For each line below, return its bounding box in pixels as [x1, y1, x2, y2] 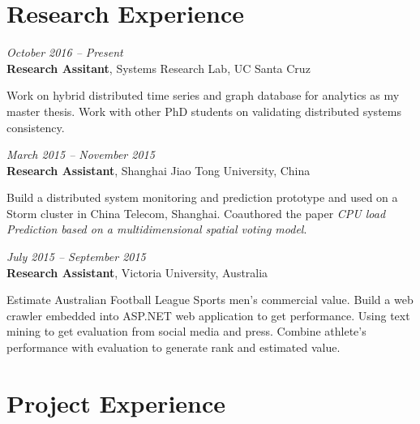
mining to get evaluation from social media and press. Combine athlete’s [6, 323, 366, 340]
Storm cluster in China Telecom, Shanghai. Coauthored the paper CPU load [6, 204, 386, 221]
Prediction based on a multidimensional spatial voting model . [6, 221, 307, 238]
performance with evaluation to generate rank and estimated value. [6, 339, 341, 356]
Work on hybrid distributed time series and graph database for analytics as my [6, 87, 400, 104]
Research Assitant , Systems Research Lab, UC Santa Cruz [6, 59, 311, 76]
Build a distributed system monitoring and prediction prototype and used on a [6, 189, 398, 206]
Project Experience [6, 386, 226, 419]
